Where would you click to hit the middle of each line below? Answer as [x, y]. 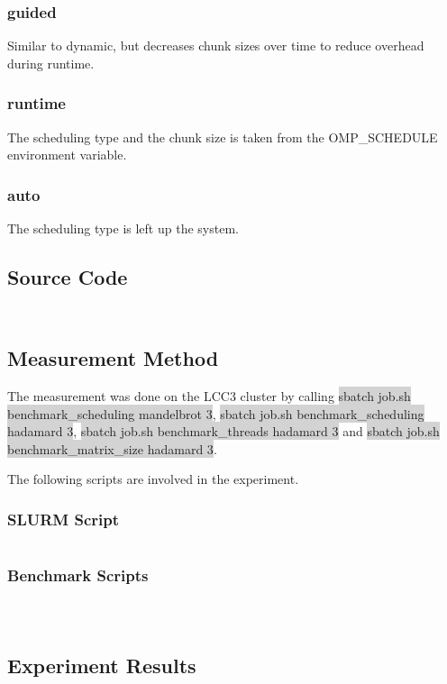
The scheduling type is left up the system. [123, 228]
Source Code [68, 277]
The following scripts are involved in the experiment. [153, 479]
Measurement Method [113, 358]
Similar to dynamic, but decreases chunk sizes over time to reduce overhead [216, 46]
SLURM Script [64, 519]
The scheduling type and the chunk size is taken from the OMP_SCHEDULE [223, 137]
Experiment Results [102, 665]
